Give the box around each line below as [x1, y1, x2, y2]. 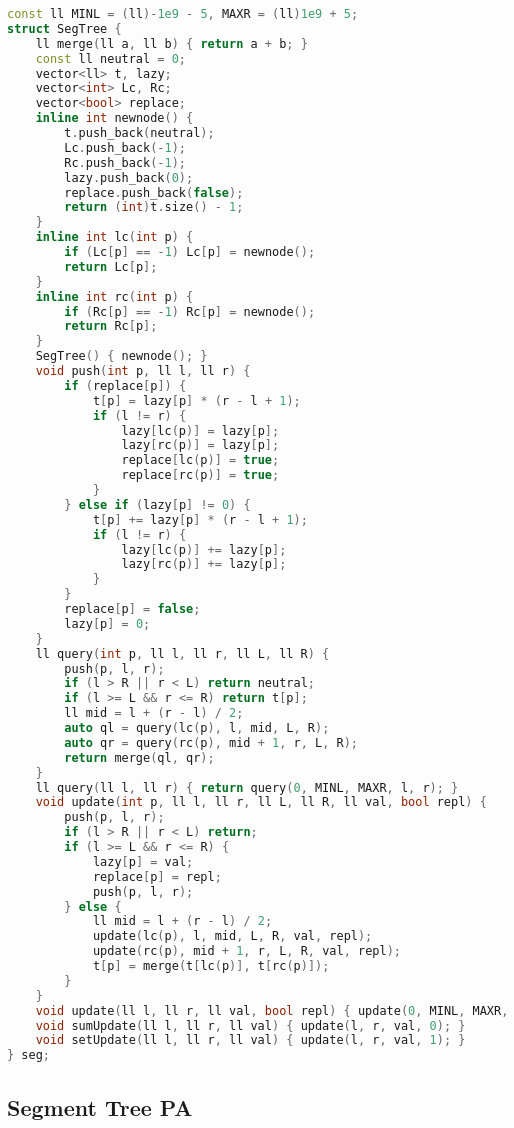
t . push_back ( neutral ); [64, 126, 215, 140]
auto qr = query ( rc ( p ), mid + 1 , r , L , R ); [64, 735, 358, 750]
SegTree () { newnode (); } [35, 349, 208, 364]
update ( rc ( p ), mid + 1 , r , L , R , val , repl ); [92, 944, 401, 959]
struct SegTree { [7, 21, 122, 36]
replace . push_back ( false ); [64, 185, 244, 200]
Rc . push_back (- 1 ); [64, 155, 187, 170]
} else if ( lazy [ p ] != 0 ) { [64, 497, 251, 512]
